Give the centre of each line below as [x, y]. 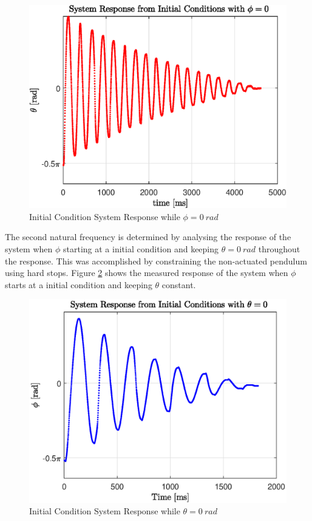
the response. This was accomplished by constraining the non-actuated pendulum [156, 260]
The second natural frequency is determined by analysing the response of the [148, 237]
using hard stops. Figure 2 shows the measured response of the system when [147, 273]
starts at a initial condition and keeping [79, 284]
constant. [179, 284]
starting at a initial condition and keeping [141, 248]
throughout [279, 248]
